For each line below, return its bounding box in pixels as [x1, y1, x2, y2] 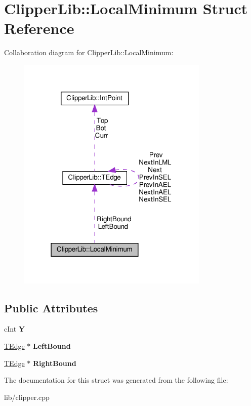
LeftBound [33, 340, 71, 351]
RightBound [33, 357, 76, 368]
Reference [4, 18, 74, 38]
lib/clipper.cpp [4, 391, 50, 402]
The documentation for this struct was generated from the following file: [4, 375, 228, 385]
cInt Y [4, 323, 25, 334]
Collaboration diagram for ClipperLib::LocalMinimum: [4, 47, 174, 58]
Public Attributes [4, 300, 98, 315]
